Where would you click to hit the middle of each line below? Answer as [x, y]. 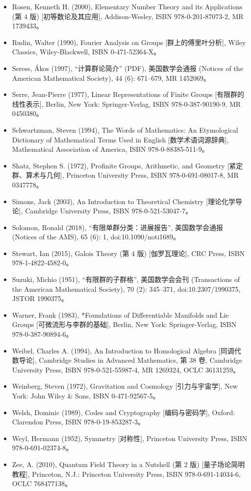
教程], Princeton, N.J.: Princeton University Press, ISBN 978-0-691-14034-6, [126, 474]
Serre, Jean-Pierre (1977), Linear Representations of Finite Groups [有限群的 [128, 94]
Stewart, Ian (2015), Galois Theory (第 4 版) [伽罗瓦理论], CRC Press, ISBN [128, 253]
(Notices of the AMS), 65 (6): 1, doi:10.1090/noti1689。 [96, 237]
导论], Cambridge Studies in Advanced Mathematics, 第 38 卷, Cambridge [131, 360]
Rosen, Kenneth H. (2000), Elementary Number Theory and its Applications [127, 6]
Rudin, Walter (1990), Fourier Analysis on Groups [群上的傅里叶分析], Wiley [129, 42]
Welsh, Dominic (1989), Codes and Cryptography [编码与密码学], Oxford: [124, 412]
